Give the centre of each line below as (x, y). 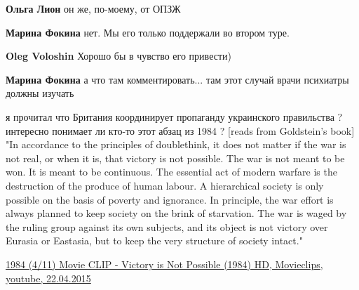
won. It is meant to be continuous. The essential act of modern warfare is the (171, 172)
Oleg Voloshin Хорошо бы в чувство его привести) (118, 56)
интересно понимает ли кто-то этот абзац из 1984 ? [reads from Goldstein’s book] (180, 130)
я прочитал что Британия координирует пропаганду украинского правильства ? (174, 116)
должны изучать (40, 93)
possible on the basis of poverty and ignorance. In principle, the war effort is (170, 199)
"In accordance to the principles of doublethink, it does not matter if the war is (176, 144)
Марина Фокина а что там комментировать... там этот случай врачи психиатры (177, 79)
